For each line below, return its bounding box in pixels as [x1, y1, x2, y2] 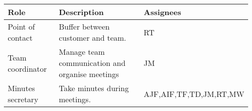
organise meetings [59, 68, 119, 79]
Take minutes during [59, 82, 129, 94]
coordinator [8, 63, 47, 74]
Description [59, 6, 104, 17]
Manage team [59, 46, 105, 57]
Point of [8, 21, 35, 32]
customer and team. [59, 32, 126, 43]
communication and [59, 57, 126, 68]
